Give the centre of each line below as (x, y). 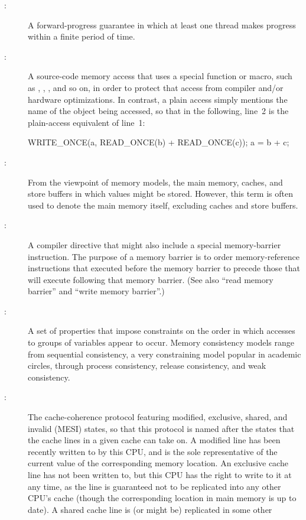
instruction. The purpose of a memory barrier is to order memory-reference (164, 256)
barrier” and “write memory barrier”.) (96, 291)
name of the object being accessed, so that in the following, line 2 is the (158, 111)
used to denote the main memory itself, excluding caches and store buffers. (163, 205)
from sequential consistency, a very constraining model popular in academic (165, 354)
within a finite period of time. (82, 36)
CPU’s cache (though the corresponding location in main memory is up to (162, 498)
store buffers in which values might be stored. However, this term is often (160, 194)
